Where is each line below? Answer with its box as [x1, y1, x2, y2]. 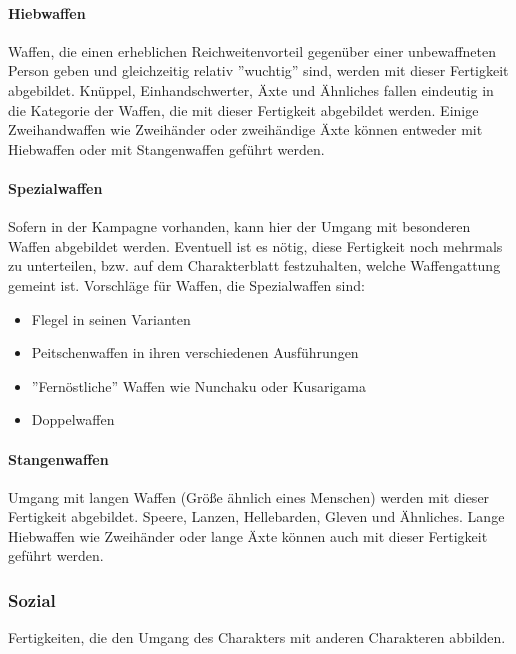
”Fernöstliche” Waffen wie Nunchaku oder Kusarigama [31, 375, 366, 396]
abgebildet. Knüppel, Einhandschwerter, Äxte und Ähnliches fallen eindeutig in [8, 79, 494, 100]
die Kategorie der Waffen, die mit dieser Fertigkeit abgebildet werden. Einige [8, 99, 479, 120]
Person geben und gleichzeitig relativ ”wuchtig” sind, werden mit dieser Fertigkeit [8, 60, 509, 81]
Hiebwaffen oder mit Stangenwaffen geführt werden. [8, 138, 325, 159]
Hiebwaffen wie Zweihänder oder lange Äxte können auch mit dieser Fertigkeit [8, 525, 488, 546]
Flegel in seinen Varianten [31, 308, 191, 329]
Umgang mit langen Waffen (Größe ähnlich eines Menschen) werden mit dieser [8, 486, 490, 507]
